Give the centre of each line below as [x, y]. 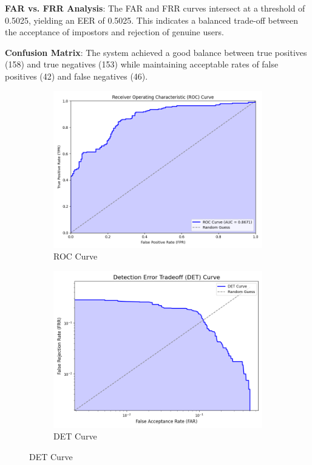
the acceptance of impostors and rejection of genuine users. [114, 32]
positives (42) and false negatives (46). [76, 76]
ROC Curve [76, 256]
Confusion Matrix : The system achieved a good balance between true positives [156, 52]
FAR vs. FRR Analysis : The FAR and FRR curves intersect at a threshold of [155, 8]
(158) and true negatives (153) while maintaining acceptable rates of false [142, 64]
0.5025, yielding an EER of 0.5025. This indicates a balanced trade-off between [151, 20]
